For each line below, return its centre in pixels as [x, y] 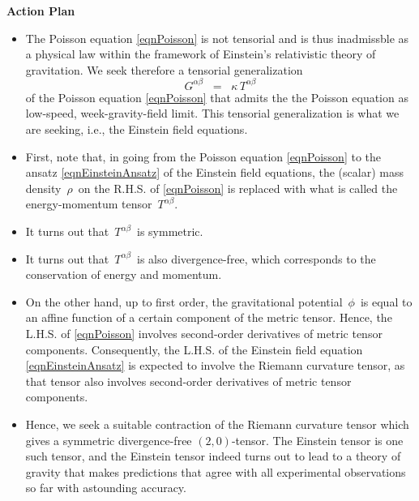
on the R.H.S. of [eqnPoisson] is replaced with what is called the [238, 188]
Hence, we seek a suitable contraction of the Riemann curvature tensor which [217, 424]
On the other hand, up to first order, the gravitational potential [184, 301]
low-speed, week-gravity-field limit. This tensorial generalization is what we [212, 113]
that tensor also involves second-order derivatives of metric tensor [188, 381]
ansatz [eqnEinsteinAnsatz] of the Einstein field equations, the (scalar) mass [214, 172]
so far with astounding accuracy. [106, 488]
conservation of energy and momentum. [124, 274]
